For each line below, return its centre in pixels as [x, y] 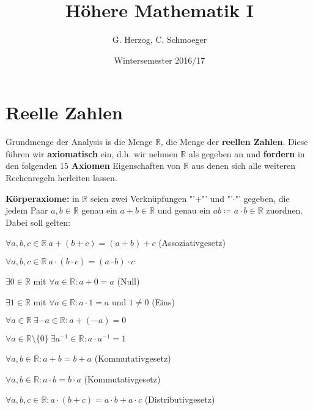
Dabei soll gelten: [38, 222]
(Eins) [163, 301]
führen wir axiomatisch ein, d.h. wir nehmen [92, 153]
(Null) [128, 281]
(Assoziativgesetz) [192, 243]
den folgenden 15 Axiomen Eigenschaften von [93, 166]
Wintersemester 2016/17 [160, 60]
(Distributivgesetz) [180, 399]
